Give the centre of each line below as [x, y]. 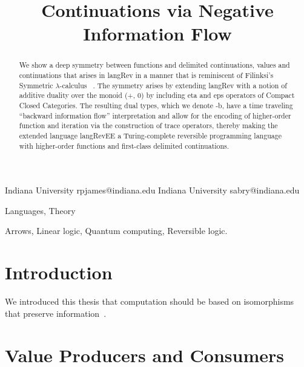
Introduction [59, 272]
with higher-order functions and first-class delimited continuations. [124, 145]
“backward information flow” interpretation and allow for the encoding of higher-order [155, 115]
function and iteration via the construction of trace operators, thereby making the [148, 125]
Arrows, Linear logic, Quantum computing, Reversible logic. [116, 231]
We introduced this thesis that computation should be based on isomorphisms [150, 301]
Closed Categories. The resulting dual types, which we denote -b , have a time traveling [156, 105]
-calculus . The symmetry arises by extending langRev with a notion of [173, 85]
